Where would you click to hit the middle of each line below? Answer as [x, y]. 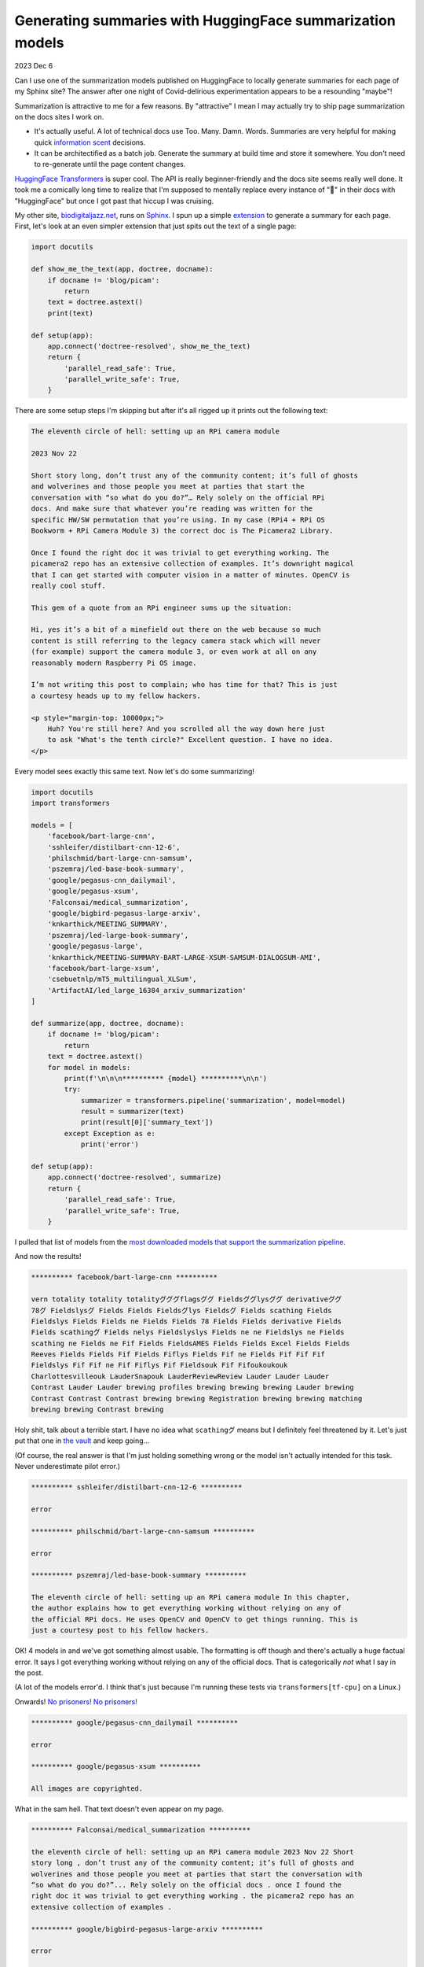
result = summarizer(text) [132, 1112]
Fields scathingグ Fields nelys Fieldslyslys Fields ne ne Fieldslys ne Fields [188, 1332]
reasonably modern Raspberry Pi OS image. [114, 662]
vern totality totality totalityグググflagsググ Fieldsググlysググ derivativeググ [186, 1299]
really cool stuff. [68, 585]
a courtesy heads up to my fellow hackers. [116, 696]
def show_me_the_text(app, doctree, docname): [122, 269]
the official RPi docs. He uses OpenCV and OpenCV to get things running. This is [195, 1619]
